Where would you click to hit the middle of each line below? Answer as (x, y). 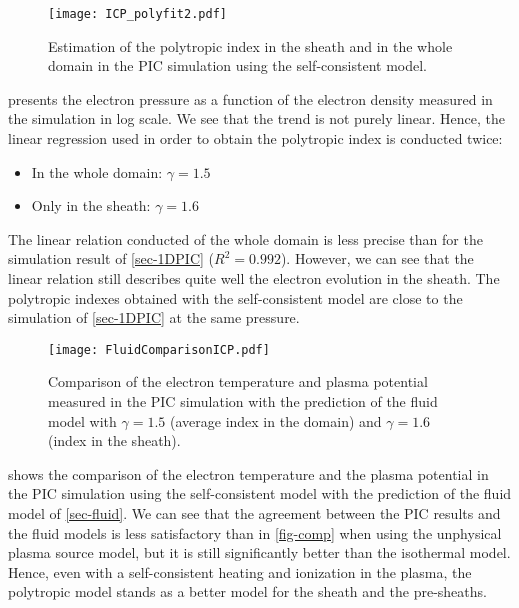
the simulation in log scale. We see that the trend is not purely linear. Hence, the (257, 118)
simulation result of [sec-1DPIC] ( (111, 258)
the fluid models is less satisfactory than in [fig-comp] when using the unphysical (255, 532)
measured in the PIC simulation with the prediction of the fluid (243, 401)
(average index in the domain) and (275, 420)
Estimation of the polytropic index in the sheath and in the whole (250, 45)
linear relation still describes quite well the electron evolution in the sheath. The (254, 278)
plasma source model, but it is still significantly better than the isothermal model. (259, 552)
